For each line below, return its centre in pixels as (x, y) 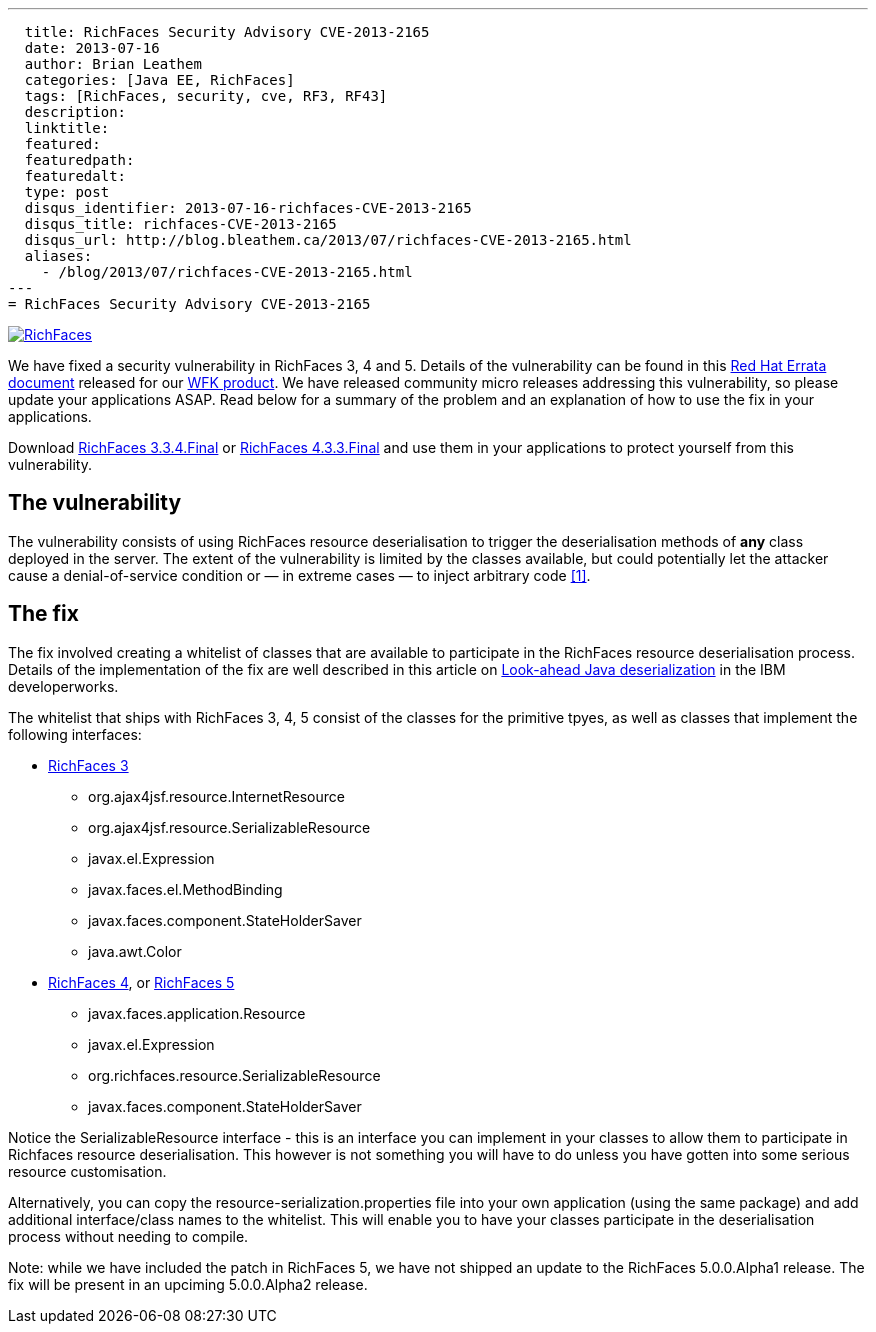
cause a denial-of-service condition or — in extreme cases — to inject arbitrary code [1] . (299, 575)
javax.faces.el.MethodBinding (185, 889)
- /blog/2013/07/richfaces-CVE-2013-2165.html (227, 272)
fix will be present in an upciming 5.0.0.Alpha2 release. (188, 1284)
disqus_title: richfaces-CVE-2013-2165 (180, 224)
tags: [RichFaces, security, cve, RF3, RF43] (206, 96)
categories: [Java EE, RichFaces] (159, 80)
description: (75, 112)
